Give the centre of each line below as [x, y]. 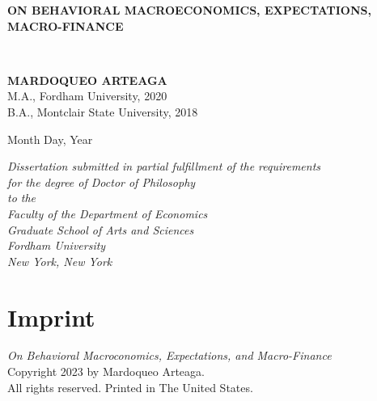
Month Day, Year [50, 139]
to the [22, 198]
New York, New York [60, 261]
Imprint [51, 317]
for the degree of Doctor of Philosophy [102, 182]
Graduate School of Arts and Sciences [101, 229]
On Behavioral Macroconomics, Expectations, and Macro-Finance [169, 355]
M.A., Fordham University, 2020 [87, 96]
